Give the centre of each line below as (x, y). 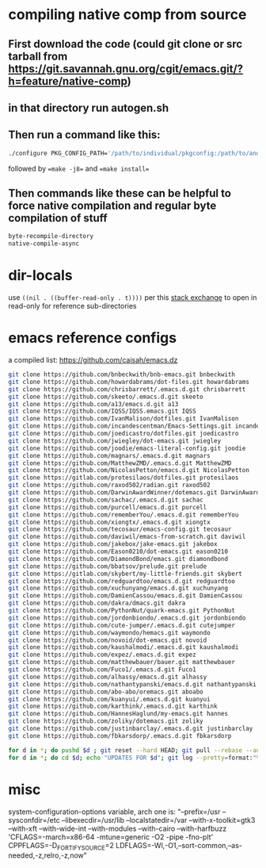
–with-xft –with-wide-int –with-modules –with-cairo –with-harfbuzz (118, 828)
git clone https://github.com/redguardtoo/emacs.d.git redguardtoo (122, 581)
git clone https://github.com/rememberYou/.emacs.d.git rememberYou (123, 515)
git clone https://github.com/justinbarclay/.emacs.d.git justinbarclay (131, 729)
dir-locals (40, 276)
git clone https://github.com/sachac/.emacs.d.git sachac (106, 500)
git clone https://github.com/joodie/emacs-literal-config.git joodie (127, 448)
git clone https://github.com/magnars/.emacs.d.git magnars (110, 455)
